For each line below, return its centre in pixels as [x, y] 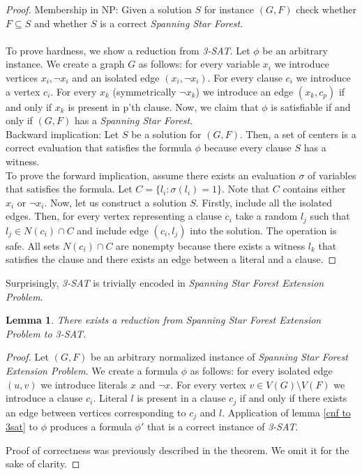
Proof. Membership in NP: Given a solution [99, 9]
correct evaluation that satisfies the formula [99, 148]
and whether [61, 23]
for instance [229, 9]
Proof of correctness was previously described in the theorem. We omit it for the [178, 450]
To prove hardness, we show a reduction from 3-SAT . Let [128, 50]
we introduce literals [84, 384]
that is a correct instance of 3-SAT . [223, 427]
